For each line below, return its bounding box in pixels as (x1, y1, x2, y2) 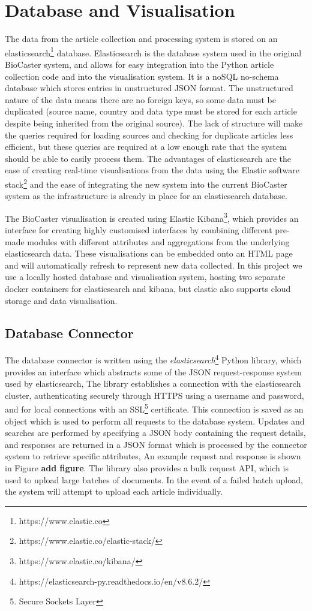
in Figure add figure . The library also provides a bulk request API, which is (5, 462, 289, 474)
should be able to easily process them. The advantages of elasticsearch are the (5, 152, 291, 164)
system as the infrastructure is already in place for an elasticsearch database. (5, 189, 287, 202)
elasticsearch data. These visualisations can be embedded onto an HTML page (5, 247, 293, 260)
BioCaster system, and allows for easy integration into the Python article (5, 58, 274, 70)
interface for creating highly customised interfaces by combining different (5, 224, 272, 236)
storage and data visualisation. (5, 294, 118, 306)
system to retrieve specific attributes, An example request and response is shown (5, 450, 301, 462)
